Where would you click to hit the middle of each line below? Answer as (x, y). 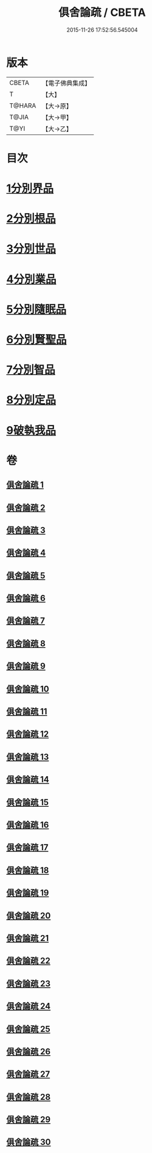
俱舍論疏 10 (28, 689)
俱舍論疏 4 (26, 553)
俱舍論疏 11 (27, 712)
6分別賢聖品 (36, 340)
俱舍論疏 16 (28, 825)
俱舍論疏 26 (28, 1051)
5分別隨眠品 (36, 309)
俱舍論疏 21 (28, 938)
